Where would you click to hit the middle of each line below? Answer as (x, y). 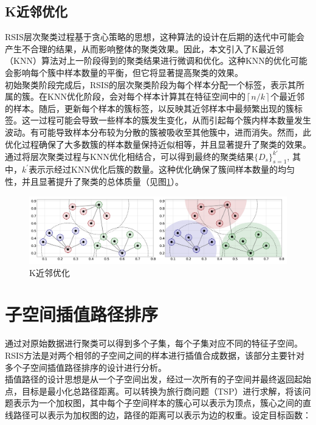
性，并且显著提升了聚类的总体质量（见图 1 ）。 (94, 181)
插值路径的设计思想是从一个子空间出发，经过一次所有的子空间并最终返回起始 (158, 379)
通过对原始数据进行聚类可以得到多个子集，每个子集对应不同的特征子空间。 (154, 343)
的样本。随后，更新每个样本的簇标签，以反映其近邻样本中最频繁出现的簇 (149, 108)
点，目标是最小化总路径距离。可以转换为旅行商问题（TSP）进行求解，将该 (154, 391)
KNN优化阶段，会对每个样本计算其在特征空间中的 (146, 96)
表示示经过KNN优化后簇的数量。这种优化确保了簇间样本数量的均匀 (162, 169)
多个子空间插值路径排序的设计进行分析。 (86, 367)
